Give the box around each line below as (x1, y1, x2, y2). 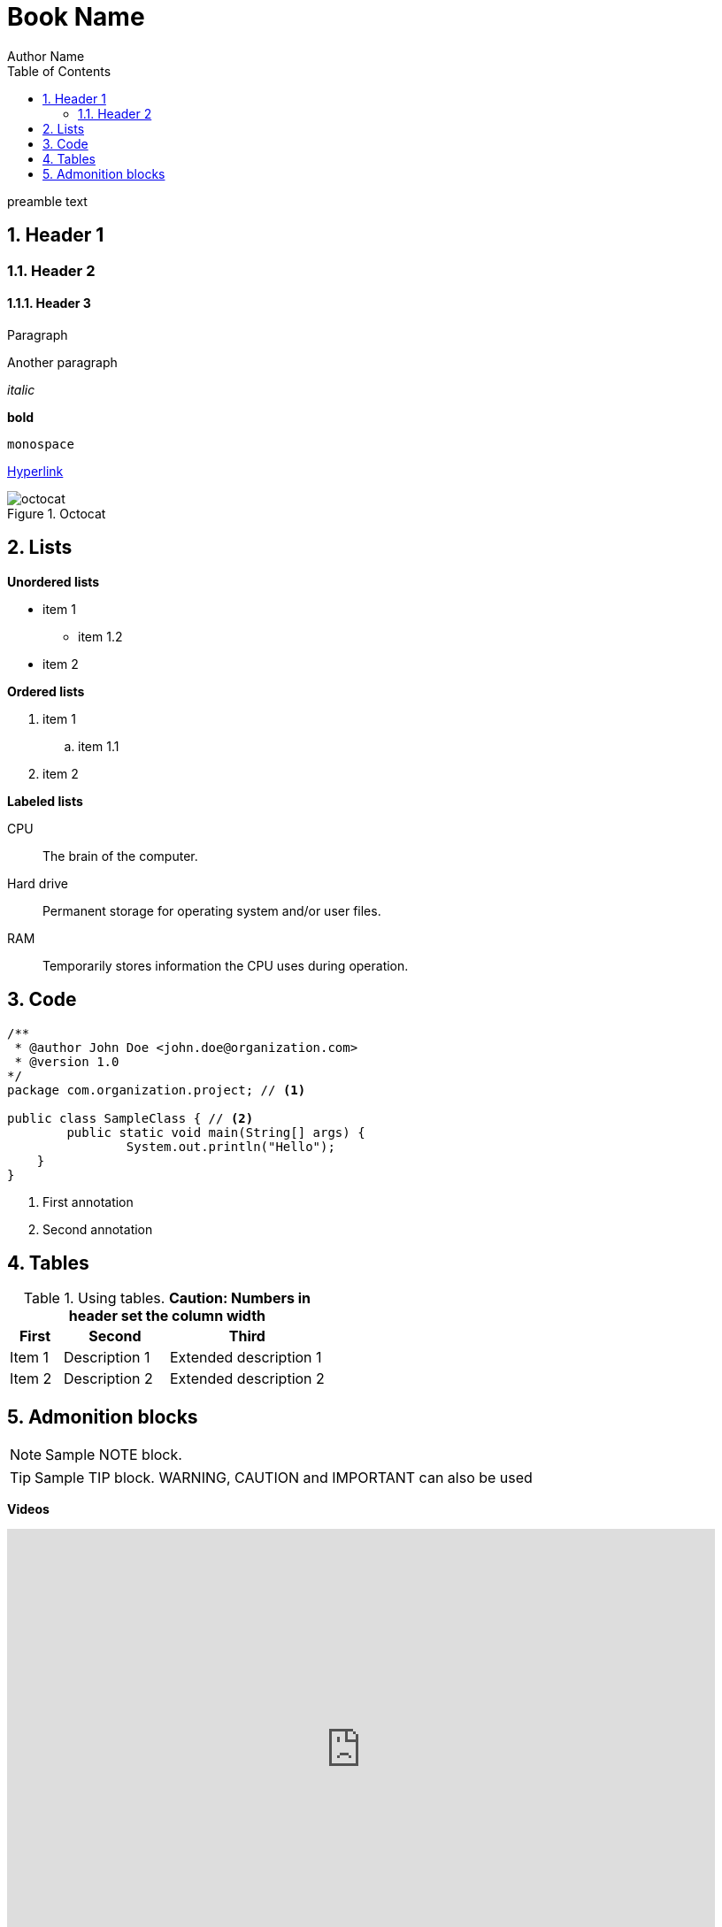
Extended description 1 (169, 1348, 322, 1367)
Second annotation (42, 1221, 153, 1237)
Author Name (7, 48, 85, 64)
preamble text (7, 193, 88, 209)
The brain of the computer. (42, 848, 198, 864)
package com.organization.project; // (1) (7, 1082, 306, 1097)
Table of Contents (7, 63, 111, 79)
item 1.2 (78, 628, 123, 644)
